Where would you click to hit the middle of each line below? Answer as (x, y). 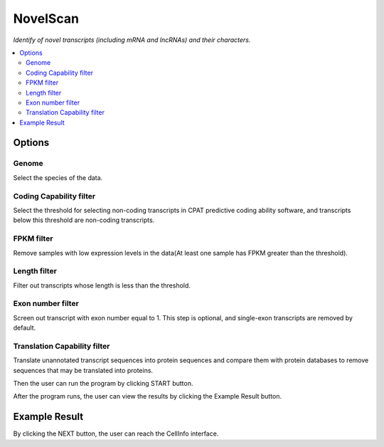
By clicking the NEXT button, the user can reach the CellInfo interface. (116, 433)
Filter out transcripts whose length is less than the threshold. (102, 285)
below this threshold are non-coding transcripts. (84, 220)
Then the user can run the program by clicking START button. (103, 384)
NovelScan (46, 19)
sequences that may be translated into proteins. (83, 370)
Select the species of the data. (58, 177)
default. (25, 328)
